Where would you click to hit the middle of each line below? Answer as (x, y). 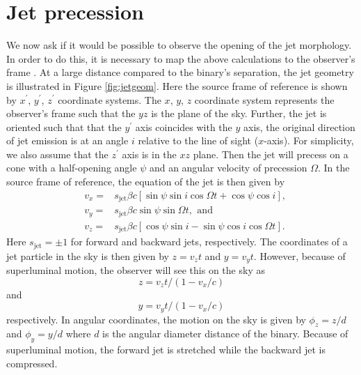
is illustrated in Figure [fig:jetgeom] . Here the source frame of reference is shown (177, 85)
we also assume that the (57, 154)
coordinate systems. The (110, 99)
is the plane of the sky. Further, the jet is (239, 113)
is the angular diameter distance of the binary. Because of (225, 334)
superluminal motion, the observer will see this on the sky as (136, 270)
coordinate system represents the (264, 99)
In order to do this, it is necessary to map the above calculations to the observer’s (181, 58)
